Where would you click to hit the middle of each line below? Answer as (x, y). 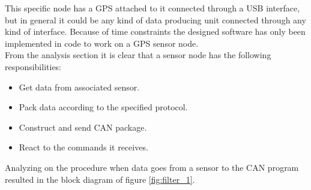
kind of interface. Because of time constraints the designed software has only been (155, 31)
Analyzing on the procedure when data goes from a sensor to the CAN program (152, 167)
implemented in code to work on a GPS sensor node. (102, 43)
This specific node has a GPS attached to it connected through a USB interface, (152, 8)
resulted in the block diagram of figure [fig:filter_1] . (100, 179)
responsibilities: (33, 66)
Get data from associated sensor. (79, 87)
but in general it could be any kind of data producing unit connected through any (155, 19)
